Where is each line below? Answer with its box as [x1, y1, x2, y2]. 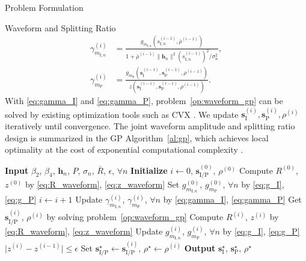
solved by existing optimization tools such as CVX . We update [5, 108, 239, 120]
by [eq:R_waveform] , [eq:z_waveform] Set [25, 178, 180, 191]
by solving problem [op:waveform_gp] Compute [46, 210, 224, 223]
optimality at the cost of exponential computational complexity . [5, 143, 243, 156]
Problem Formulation [5, 1, 84, 13]
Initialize [130, 164, 168, 176]
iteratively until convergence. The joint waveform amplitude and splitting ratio [5, 120, 295, 132]
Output [184, 241, 216, 254]
